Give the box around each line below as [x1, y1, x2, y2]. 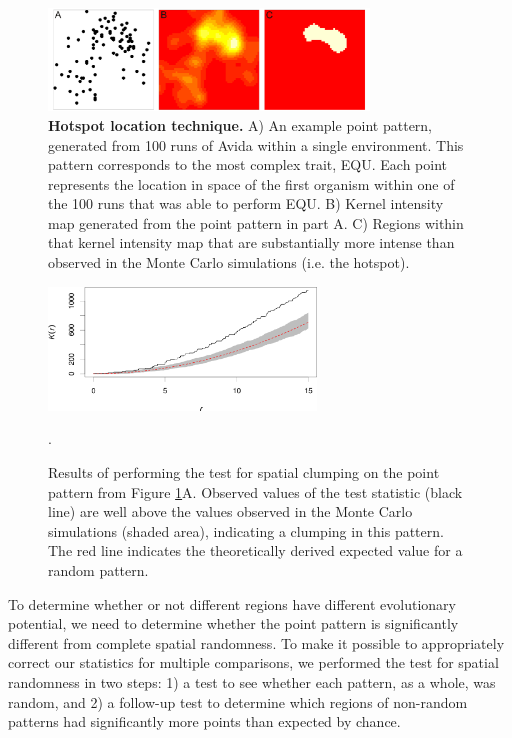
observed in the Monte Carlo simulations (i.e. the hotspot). [48, 252, 410, 273]
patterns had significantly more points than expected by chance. [8, 711, 401, 732]
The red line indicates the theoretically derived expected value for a [48, 540, 463, 561]
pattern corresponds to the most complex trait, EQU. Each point [48, 154, 448, 175]
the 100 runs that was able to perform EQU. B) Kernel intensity [48, 193, 444, 214]
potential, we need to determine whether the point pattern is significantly [8, 613, 459, 634]
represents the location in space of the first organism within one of [48, 173, 455, 194]
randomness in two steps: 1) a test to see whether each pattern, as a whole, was [8, 671, 496, 692]
